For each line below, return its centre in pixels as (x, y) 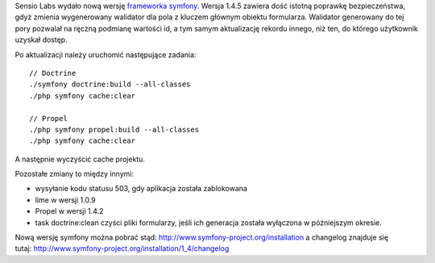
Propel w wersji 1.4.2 (69, 211)
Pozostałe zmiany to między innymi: (75, 174)
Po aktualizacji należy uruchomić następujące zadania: (106, 54)
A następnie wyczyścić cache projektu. (80, 159)
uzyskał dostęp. (41, 40)
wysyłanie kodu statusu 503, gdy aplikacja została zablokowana (141, 189)
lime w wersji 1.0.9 (65, 200)
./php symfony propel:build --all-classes (114, 129)
